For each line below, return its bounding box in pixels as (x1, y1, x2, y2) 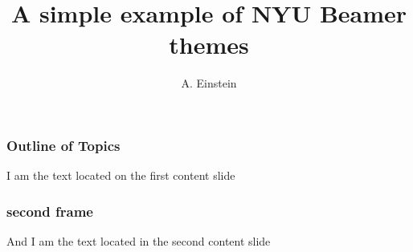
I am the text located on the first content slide (6, 167, 235, 184)
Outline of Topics (6, 135, 121, 155)
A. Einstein (181, 75, 237, 91)
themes (169, 28, 249, 61)
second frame (6, 201, 93, 221)
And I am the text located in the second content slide (6, 233, 271, 250)
